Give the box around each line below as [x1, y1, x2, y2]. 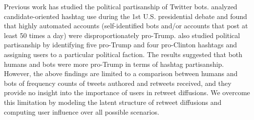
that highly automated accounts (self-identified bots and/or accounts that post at [4, 20, 248, 31]
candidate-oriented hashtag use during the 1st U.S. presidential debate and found [4, 11, 247, 21]
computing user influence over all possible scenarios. [4, 106, 159, 117]
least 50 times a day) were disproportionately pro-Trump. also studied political [4, 30, 240, 40]
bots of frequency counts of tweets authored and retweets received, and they [4, 78, 232, 88]
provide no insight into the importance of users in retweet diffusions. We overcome [4, 87, 250, 98]
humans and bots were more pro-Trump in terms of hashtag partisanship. [4, 59, 224, 69]
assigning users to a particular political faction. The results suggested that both [4, 49, 243, 59]
